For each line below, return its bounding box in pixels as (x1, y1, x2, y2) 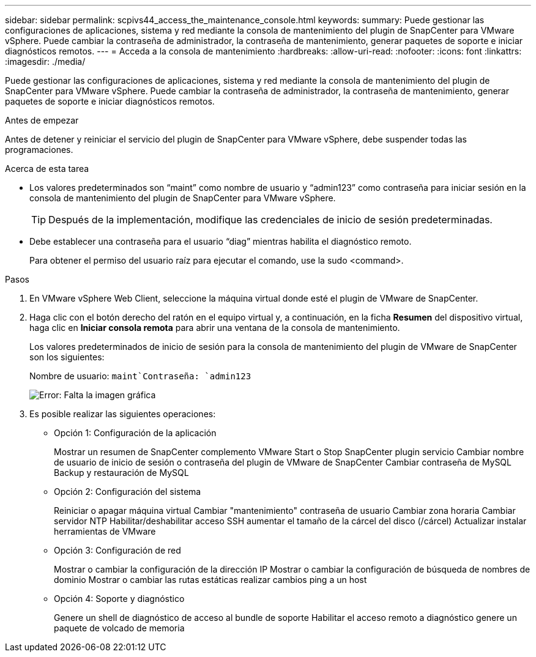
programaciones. (5, 144, 73, 155)
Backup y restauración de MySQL (54, 467, 189, 478)
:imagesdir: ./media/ (5, 56, 86, 67)
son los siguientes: (29, 352, 105, 362)
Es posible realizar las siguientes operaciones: (29, 409, 216, 419)
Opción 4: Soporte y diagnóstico (54, 593, 185, 604)
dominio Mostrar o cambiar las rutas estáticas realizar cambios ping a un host (54, 574, 367, 585)
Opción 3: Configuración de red (54, 545, 181, 555)
